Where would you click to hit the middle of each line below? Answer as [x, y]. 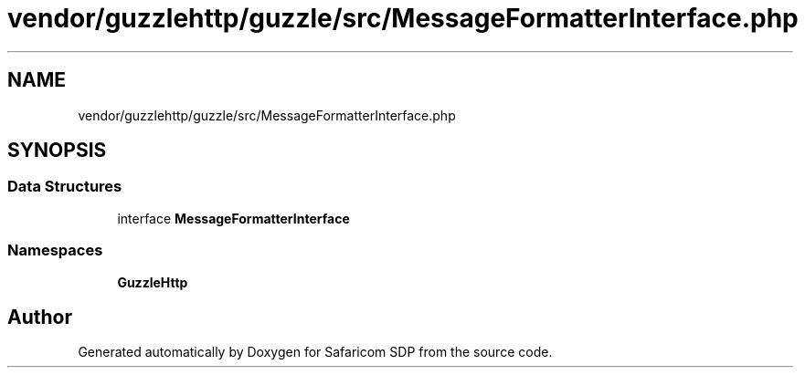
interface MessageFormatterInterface [233, 218]
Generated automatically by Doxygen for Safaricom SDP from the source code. [315, 352]
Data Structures [65, 187]
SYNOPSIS [57, 151]
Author [40, 317]
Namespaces [55, 250]
